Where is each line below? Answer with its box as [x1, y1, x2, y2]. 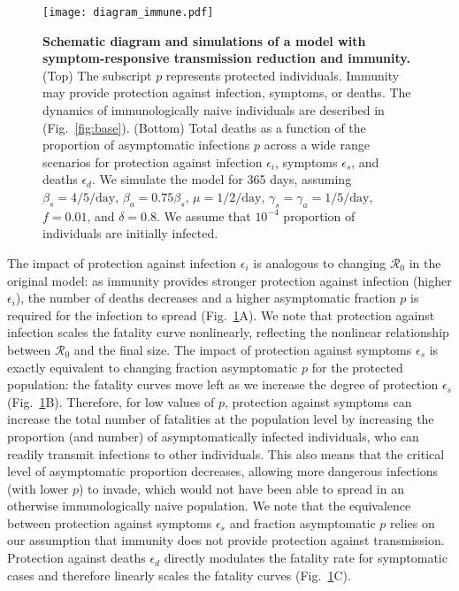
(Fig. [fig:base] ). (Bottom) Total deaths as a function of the [42, 118, 366, 136]
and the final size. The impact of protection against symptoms [73, 340, 412, 358]
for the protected [311, 357, 403, 376]
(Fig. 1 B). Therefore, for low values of [7, 392, 215, 411]
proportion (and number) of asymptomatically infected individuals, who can [7, 426, 419, 445]
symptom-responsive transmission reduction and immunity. [42, 49, 410, 67]
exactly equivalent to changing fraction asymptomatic [7, 357, 298, 376]
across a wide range [264, 135, 370, 154]
